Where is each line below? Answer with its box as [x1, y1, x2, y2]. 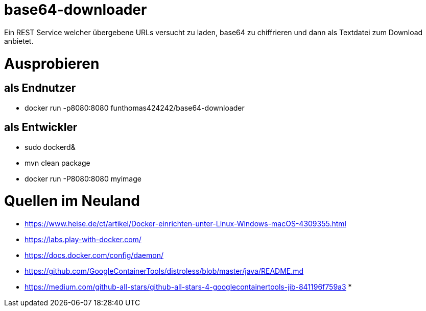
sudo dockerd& [25, 142, 76, 151]
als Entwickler [4, 121, 78, 134]
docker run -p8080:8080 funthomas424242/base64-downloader [25, 103, 245, 112]
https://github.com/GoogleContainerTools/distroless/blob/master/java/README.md [25, 267, 304, 276]
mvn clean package [25, 158, 90, 167]
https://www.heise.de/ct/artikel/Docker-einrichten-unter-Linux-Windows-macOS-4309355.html [25, 219, 346, 228]
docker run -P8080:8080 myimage [25, 174, 141, 183]
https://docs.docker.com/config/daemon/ [25, 251, 163, 260]
